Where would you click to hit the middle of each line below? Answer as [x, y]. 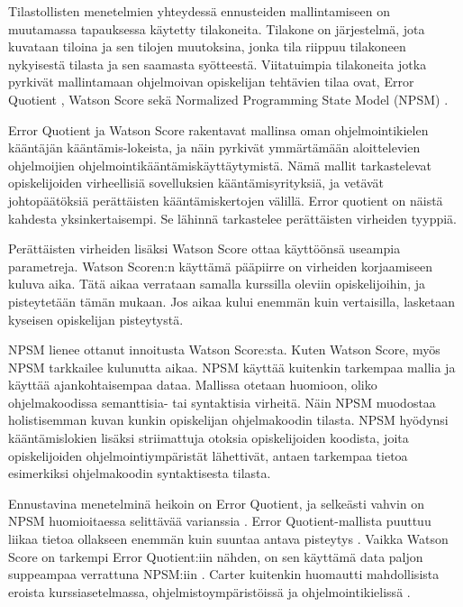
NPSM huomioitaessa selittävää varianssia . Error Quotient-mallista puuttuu [220, 521]
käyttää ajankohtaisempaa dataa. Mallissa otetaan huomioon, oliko [193, 385]
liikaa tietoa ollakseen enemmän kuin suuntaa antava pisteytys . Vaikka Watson [228, 539]
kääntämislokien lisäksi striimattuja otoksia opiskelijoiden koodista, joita [209, 438]
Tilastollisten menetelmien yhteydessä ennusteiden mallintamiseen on [199, 11]
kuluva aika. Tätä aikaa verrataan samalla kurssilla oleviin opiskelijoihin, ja [217, 284]
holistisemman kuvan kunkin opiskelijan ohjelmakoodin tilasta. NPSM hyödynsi [228, 420]
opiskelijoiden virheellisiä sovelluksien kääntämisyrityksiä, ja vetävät [196, 183]
